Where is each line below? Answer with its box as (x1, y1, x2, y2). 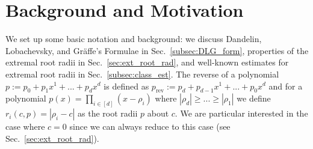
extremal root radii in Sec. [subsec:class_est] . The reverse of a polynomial (5, 67, 279, 80)
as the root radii (78, 107, 138, 120)
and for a (268, 79, 303, 92)
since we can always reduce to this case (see (69, 120, 231, 133)
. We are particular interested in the (175, 107, 308, 120)
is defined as (104, 79, 149, 92)
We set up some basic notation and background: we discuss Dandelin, (5, 32, 262, 45)
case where (5, 120, 45, 133)
